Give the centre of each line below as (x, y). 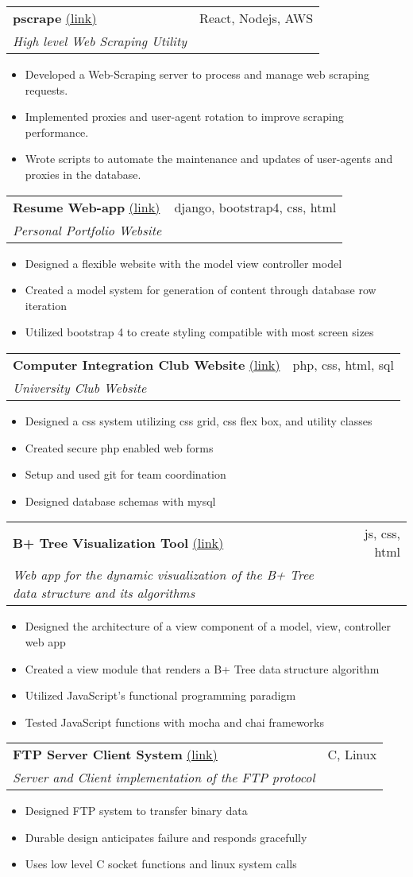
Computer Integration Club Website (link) (147, 364)
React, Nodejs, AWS (257, 18)
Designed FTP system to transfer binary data (136, 811)
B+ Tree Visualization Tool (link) (118, 542)
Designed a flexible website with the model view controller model (183, 263)
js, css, (382, 534)
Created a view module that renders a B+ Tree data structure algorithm (202, 668)
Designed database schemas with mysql (120, 501)
